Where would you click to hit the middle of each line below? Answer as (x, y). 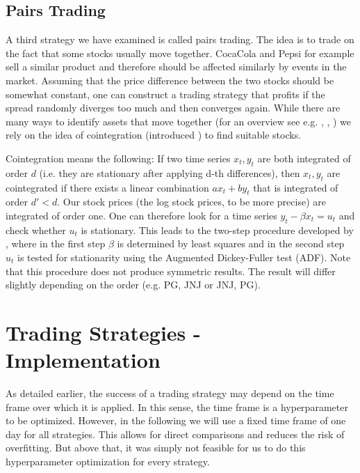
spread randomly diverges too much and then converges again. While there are (173, 108)
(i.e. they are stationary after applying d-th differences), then (170, 172)
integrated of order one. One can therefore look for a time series (141, 215)
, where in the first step (56, 243)
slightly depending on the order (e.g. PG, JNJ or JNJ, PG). (133, 285)
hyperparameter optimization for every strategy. (108, 461)
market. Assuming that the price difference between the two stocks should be (170, 80)
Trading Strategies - (103, 332)
